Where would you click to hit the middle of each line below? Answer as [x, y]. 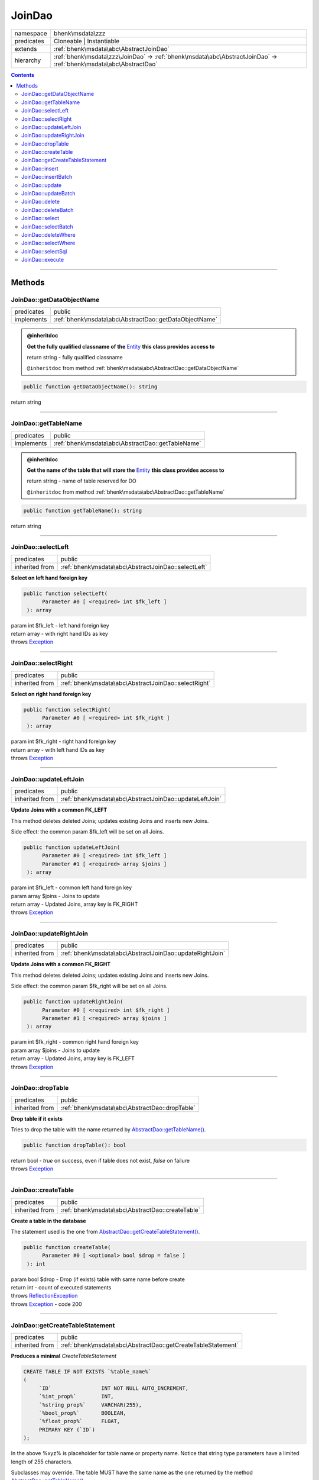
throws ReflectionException [44, 1296]
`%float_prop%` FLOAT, [79, 1421]
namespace [31, 33]
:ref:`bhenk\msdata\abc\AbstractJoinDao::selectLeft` [134, 567]
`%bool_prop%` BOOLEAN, [82, 1413]
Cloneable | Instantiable [87, 41]
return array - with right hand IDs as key [60, 634]
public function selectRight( [67, 710]
